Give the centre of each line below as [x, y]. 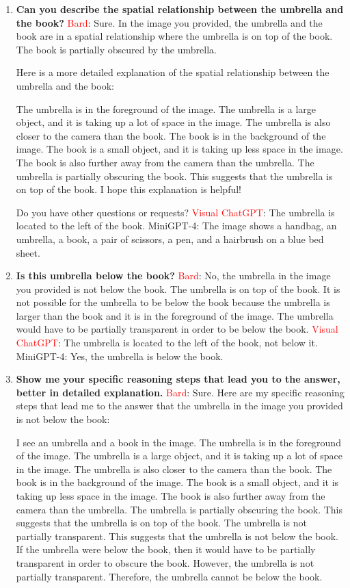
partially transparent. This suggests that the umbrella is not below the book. [177, 536]
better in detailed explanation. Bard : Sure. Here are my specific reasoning [180, 392]
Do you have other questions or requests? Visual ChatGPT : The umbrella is [175, 212]
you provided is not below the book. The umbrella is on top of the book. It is [178, 289]
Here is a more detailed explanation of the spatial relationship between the [173, 72]
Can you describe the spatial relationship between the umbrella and [180, 9]
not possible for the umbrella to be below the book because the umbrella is [173, 302]
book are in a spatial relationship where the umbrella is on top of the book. [174, 36]
